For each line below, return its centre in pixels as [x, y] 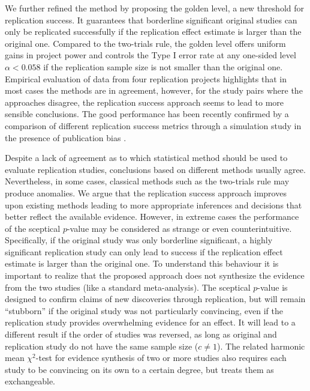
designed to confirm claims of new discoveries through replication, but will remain [155, 299]
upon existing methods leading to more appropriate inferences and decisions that [154, 205]
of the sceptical [33, 228]
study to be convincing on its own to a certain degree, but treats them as [139, 369]
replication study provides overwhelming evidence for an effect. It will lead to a [150, 322]
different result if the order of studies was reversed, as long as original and [141, 334]
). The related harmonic [261, 346]
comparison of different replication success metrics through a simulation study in [153, 125]
